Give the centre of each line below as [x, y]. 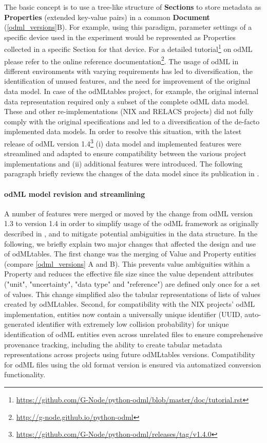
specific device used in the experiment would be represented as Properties [120, 37]
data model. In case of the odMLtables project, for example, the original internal [131, 91]
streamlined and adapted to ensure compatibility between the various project [125, 153]
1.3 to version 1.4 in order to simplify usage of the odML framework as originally [131, 223]
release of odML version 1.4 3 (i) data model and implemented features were [123, 143]
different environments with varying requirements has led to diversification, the [128, 71]
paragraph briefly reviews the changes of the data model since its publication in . [132, 173]
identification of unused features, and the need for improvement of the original [127, 81]
